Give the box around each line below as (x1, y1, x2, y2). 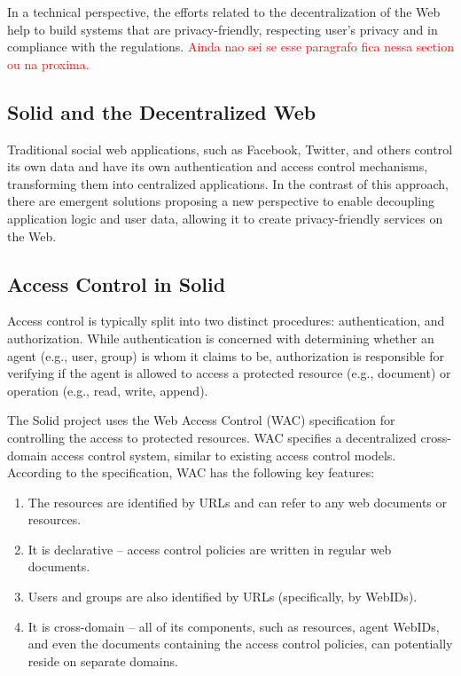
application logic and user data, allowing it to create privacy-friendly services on (7, 208, 443, 227)
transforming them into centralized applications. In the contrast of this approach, (7, 174, 449, 193)
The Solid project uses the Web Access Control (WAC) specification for (7, 411, 395, 429)
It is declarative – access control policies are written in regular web (27, 539, 392, 558)
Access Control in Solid (7, 270, 226, 297)
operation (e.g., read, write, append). (7, 381, 208, 399)
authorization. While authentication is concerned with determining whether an (7, 328, 434, 347)
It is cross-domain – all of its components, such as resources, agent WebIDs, (27, 617, 440, 635)
